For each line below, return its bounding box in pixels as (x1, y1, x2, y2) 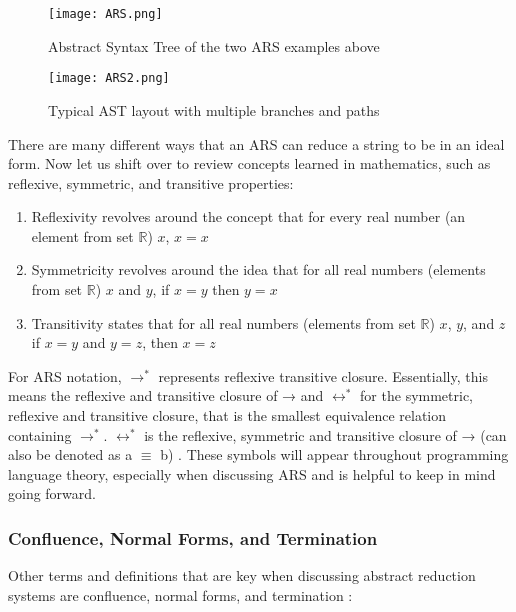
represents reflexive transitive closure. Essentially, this (158, 365, 488, 386)
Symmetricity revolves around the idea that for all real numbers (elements (31, 259, 486, 280)
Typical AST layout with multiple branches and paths (48, 99, 380, 120)
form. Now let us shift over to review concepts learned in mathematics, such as (8, 153, 491, 174)
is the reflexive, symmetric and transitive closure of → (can (144, 424, 507, 445)
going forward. (8, 483, 96, 504)
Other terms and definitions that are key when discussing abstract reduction (8, 565, 476, 586)
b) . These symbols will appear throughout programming (160, 444, 509, 465)
